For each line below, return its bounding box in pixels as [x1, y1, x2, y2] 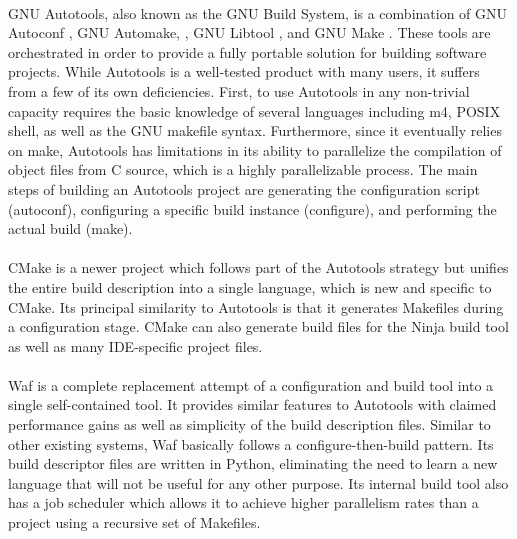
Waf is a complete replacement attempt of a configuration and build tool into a [8, 374, 494, 395]
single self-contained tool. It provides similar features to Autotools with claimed [8, 394, 497, 415]
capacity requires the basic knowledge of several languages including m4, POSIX [8, 100, 501, 121]
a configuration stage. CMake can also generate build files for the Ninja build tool [8, 316, 509, 337]
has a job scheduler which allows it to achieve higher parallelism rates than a [8, 492, 479, 513]
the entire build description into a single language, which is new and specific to [8, 276, 492, 297]
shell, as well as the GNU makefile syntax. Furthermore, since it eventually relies [8, 120, 502, 141]
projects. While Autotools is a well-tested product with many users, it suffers [8, 61, 480, 82]
